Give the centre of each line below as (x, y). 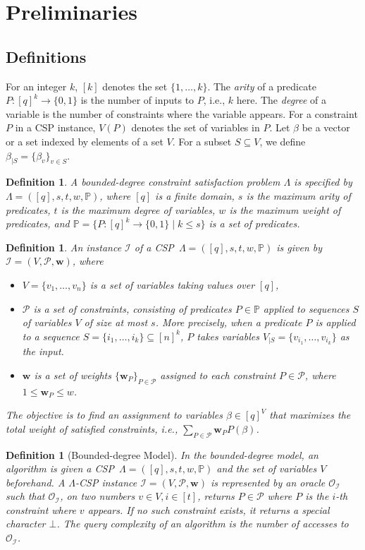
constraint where (41, 509)
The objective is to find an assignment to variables (114, 415)
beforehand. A (36, 482)
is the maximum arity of (298, 195)
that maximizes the (310, 415)
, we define (283, 141)
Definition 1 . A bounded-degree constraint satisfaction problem (143, 182)
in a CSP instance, (55, 127)
